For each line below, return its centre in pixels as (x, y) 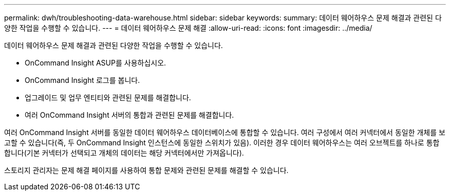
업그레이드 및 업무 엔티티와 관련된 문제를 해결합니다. (108, 97)
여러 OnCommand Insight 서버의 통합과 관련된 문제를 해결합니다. (129, 115)
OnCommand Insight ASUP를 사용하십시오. (96, 63)
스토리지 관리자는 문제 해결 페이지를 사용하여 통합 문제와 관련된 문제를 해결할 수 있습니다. (146, 170)
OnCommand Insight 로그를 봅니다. (82, 80)
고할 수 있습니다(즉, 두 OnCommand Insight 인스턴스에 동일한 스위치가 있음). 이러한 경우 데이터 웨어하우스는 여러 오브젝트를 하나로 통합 (222, 143)
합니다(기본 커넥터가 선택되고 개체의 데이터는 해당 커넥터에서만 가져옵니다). (124, 153)
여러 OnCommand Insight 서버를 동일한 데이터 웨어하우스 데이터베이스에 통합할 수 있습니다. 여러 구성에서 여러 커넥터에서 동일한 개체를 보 (225, 132)
